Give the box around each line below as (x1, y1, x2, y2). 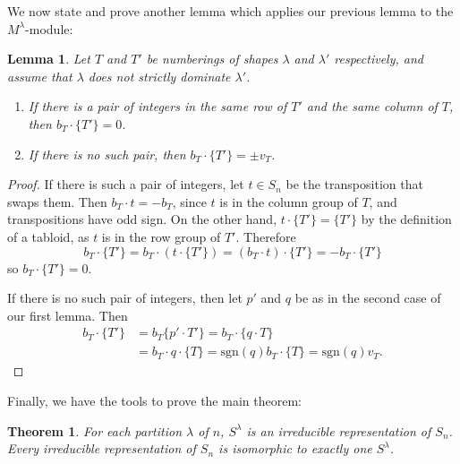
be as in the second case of (294, 288, 441, 307)
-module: (25, 19, 73, 38)
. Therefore (235, 227, 296, 245)
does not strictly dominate (88, 66, 231, 85)
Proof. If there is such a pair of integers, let (7, 175, 244, 193)
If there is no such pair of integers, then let (7, 288, 243, 307)
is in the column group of (219, 192, 358, 211)
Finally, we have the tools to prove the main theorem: (7, 391, 302, 409)
